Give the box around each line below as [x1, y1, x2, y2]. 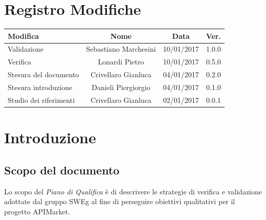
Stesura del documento [8, 69, 79, 80]
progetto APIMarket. [4, 206, 71, 216]
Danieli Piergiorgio [92, 82, 150, 92]
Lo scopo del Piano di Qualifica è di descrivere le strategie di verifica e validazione [4, 186, 262, 196]
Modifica [8, 30, 39, 41]
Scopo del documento [4, 162, 120, 178]
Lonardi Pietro [98, 56, 144, 67]
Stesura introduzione [8, 82, 73, 92]
